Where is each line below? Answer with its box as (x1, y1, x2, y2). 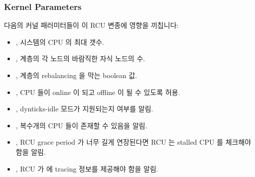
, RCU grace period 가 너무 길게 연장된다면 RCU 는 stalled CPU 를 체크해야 (15, 137, 252, 147)
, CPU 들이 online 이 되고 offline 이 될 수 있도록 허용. (15, 87, 180, 97)
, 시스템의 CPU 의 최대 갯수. (15, 36, 104, 47)
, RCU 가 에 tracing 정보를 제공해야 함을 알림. (15, 163, 158, 174)
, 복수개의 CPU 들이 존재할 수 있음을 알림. (15, 120, 147, 130)
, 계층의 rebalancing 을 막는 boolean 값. (15, 70, 137, 80)
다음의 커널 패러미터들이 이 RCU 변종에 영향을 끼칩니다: (4, 20, 179, 30)
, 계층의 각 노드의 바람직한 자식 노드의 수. (15, 53, 145, 64)
